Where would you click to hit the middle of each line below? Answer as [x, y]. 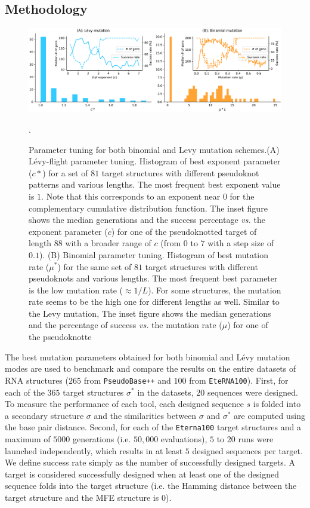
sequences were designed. [252, 392]
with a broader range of [108, 243]
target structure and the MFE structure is [82, 497]
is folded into [277, 404]
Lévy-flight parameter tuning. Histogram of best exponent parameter [155, 161]
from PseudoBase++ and [127, 380]
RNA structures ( [37, 380]
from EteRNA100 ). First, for [239, 380]
